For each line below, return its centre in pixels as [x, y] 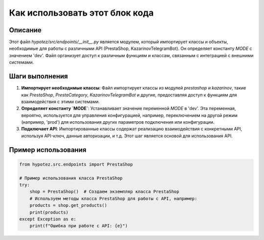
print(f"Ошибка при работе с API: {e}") [79, 226]
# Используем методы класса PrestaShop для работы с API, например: [113, 198]
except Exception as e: [48, 219]
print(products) [49, 212]
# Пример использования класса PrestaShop [71, 178]
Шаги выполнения [38, 76]
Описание [25, 30]
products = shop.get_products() [68, 206]
